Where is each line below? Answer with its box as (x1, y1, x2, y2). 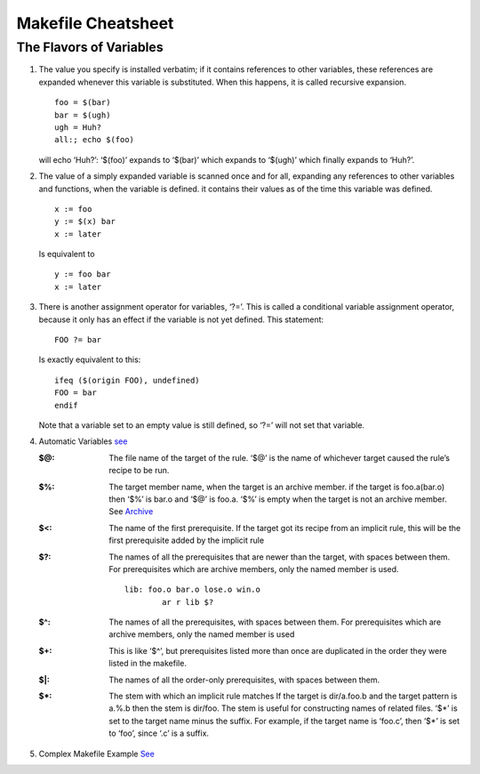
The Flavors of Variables (16, 39, 164, 55)
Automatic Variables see (38, 436, 128, 447)
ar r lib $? (161, 597, 214, 607)
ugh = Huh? (54, 122, 102, 133)
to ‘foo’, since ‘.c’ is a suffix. (108, 728, 209, 738)
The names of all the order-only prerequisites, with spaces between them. (108, 674, 380, 685)
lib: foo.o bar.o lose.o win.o (124, 585, 261, 595)
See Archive (108, 506, 154, 517)
